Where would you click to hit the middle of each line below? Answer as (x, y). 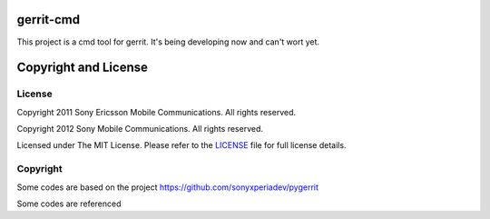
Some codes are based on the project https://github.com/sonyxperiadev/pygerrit (168, 187)
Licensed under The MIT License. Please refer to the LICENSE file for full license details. (181, 145)
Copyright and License (83, 68)
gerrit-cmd (49, 20)
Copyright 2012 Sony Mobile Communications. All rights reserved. (140, 129)
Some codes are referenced (69, 204)
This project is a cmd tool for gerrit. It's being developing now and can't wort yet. (168, 42)
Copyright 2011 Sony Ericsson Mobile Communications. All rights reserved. (157, 112)
